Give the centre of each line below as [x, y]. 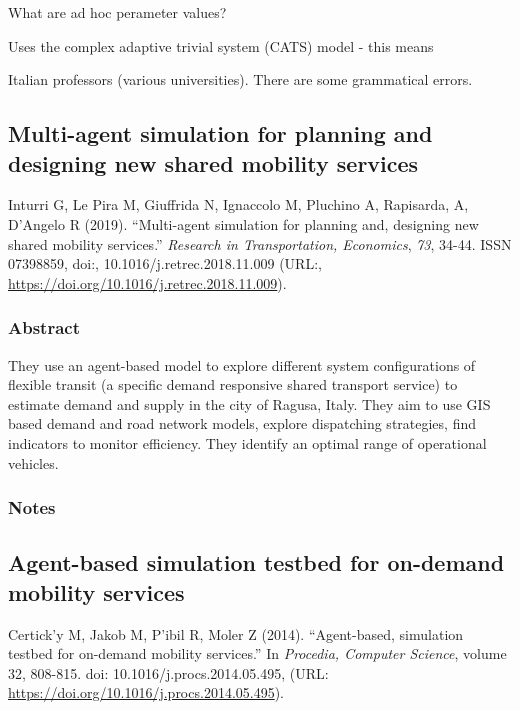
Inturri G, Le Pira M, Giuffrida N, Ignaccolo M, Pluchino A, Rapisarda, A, [238, 204]
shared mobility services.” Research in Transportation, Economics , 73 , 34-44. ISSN [260, 243]
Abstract [44, 327]
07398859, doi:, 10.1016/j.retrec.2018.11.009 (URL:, [165, 263]
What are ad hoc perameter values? [117, 12]
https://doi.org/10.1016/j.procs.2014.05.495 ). [146, 692]
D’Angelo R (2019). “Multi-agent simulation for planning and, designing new [243, 223]
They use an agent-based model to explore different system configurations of [242, 364]
